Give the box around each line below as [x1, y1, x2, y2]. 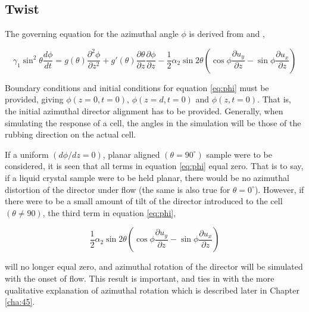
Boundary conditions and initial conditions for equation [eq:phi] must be [5, 81, 269, 93]
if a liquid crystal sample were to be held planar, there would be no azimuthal [5, 171, 289, 183]
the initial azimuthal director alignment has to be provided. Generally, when [5, 104, 283, 117]
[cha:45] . [5, 295, 35, 308]
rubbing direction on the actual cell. [5, 128, 136, 141]
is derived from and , [189, 27, 265, 40]
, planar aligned [102, 148, 160, 160]
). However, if [254, 183, 304, 195]
